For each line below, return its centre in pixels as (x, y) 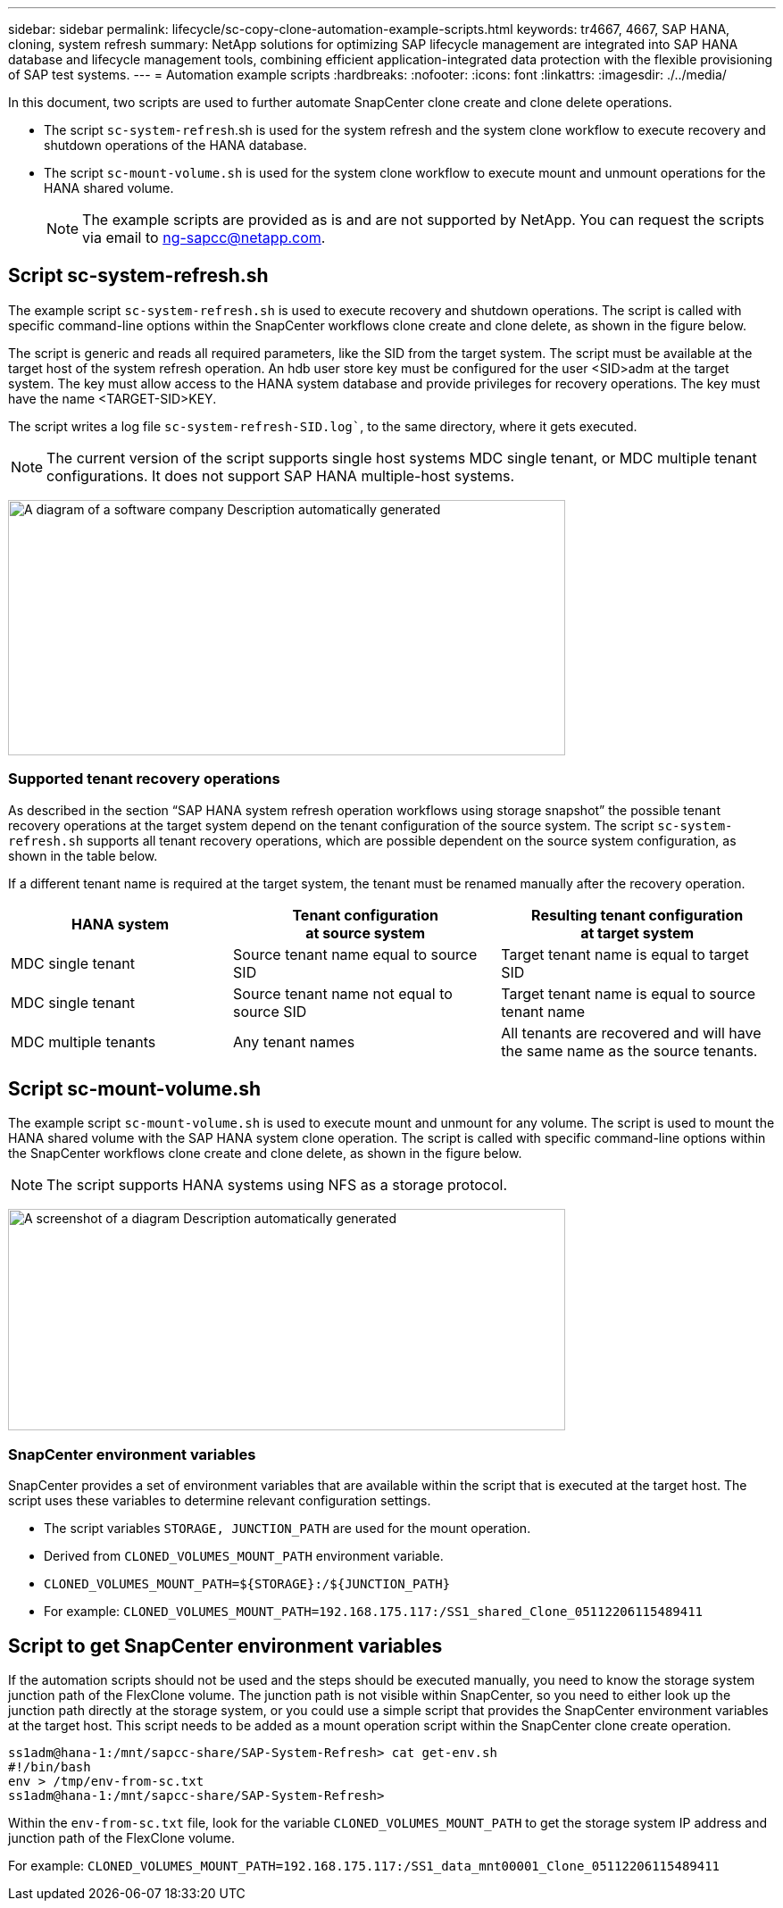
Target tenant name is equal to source (629, 993)
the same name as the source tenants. (629, 1050)
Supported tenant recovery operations (144, 779)
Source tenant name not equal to (343, 993)
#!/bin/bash (50, 1767)
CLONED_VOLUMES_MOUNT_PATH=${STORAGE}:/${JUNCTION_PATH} (247, 1584)
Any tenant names (294, 1041)
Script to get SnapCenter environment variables (225, 1646)
